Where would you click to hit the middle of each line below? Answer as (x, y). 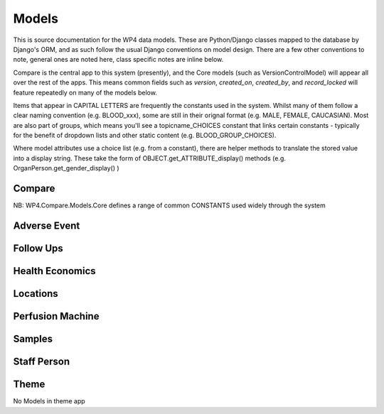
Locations (36, 294)
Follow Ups (38, 248)
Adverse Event (47, 225)
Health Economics (54, 271)
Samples (33, 339)
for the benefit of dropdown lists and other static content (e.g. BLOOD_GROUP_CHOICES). (145, 136)
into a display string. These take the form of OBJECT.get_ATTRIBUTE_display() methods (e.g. (149, 158)
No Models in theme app (49, 401)
